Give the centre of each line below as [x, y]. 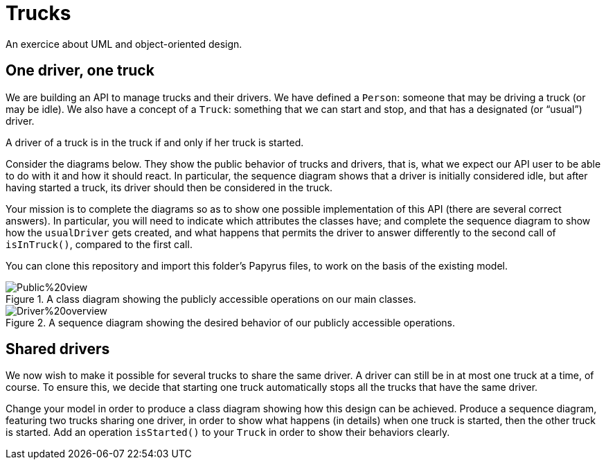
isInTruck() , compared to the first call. [99, 244]
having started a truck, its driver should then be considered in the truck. [169, 187]
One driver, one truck [80, 71]
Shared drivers [58, 349]
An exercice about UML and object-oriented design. [124, 44]
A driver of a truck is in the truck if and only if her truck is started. [155, 142]
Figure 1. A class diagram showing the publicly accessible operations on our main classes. [211, 299]
